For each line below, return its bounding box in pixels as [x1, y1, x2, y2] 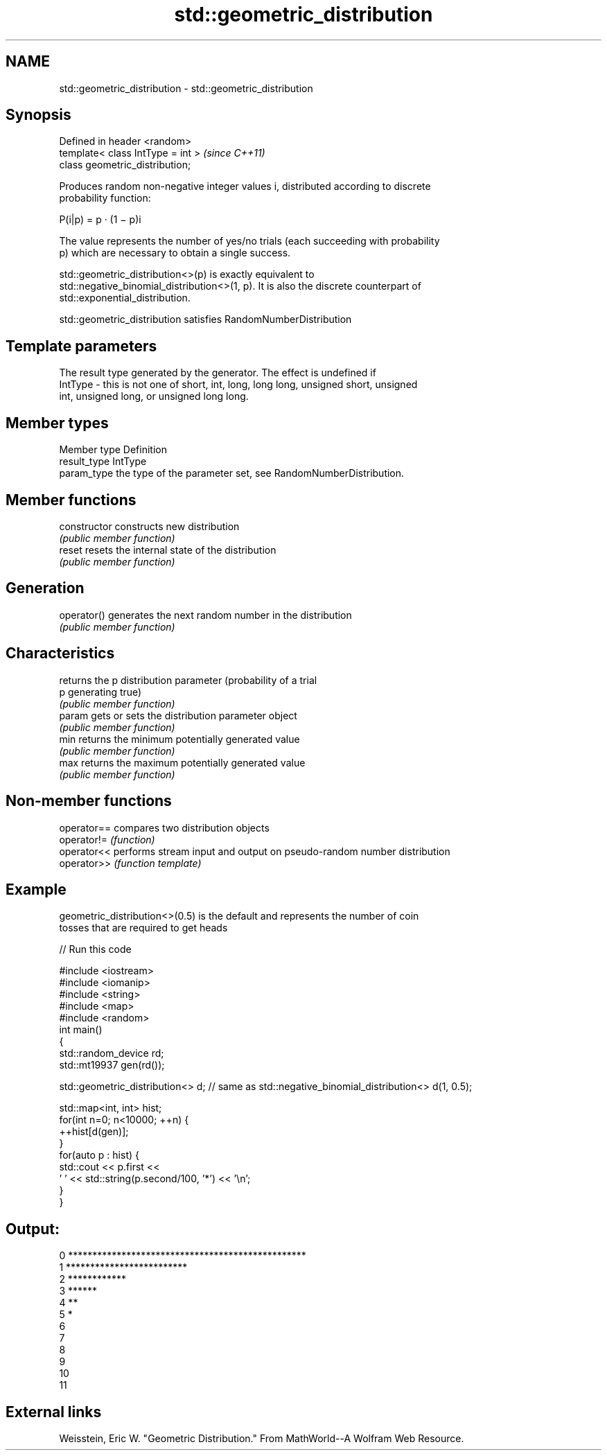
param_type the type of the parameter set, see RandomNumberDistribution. [59, 467, 405, 480]
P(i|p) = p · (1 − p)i [59, 213, 141, 226]
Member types [6, 414, 109, 432]
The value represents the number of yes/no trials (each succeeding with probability [59, 235, 440, 247]
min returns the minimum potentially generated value [59, 733, 300, 745]
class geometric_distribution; [59, 159, 191, 171]
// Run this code [59, 943, 132, 956]
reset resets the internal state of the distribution [59, 543, 276, 556]
